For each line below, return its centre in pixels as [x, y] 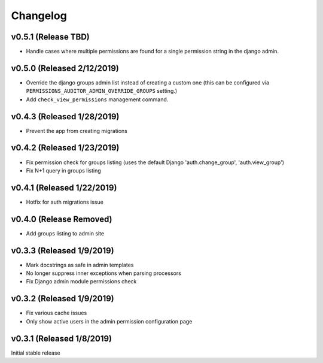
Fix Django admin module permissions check [81, 282]
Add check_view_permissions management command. [97, 99]
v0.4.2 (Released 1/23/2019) [65, 148]
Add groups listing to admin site [65, 233]
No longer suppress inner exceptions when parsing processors [104, 273]
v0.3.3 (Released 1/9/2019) [63, 251]
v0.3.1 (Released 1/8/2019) [61, 338]
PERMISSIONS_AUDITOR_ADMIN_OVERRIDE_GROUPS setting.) [102, 91]
